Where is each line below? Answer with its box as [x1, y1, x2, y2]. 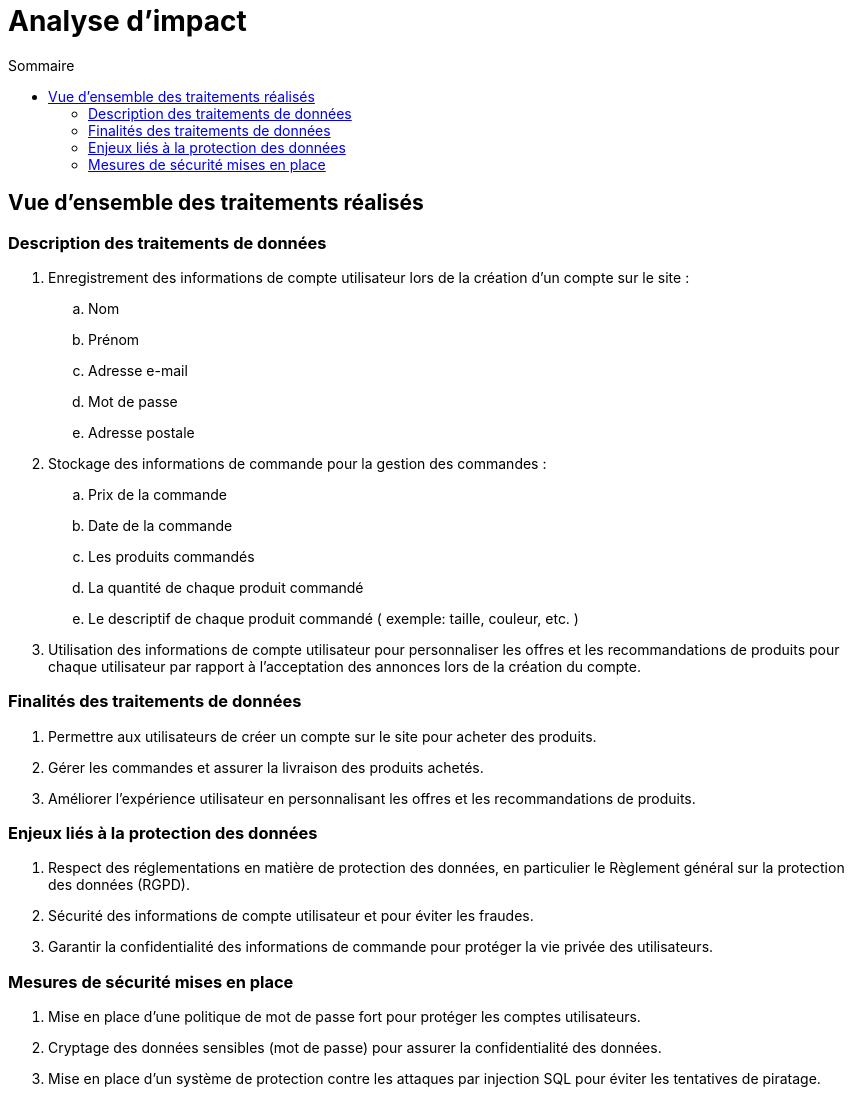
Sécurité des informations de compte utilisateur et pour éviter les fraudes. [48, 907, 534, 925]
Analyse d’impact [8, 4, 247, 38]
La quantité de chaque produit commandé [88, 578, 364, 596]
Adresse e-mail [88, 361, 188, 379]
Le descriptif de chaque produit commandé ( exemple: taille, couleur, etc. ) [88, 609, 579, 627]
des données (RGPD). [48, 876, 190, 894]
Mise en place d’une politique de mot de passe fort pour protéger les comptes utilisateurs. [48, 1008, 641, 1026]
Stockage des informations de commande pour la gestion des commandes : [48, 454, 547, 472]
